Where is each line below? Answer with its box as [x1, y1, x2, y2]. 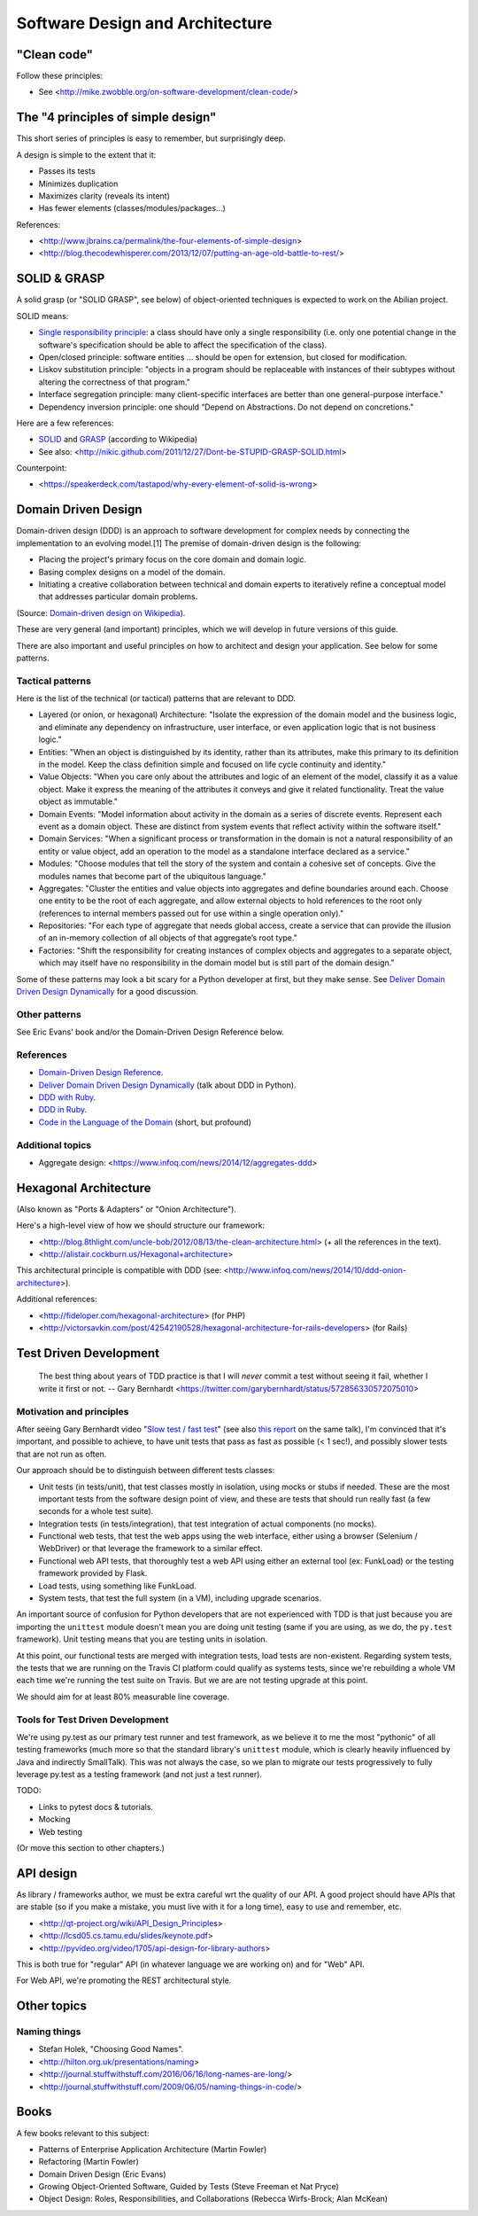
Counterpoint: [16, 463, 67, 473]
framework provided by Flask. [38, 1568, 148, 1579]
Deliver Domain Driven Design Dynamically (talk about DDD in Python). [38, 1080, 297, 1090]
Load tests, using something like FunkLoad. [38, 1580, 197, 1591]
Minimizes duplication [38, 178, 119, 189]
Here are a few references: [16, 417, 114, 428]
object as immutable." [38, 796, 119, 807]
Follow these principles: [16, 71, 104, 82]
